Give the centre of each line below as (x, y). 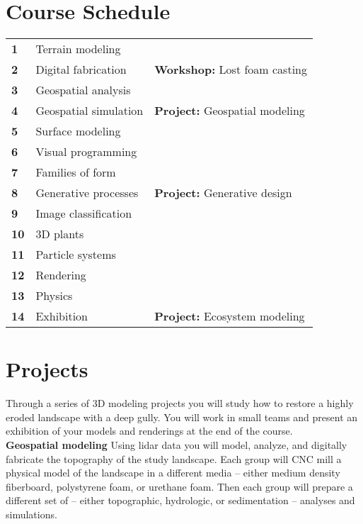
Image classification (84, 213)
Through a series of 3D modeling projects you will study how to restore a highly (180, 403)
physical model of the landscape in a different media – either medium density (173, 473)
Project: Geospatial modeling (230, 111)
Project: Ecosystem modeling (230, 316)
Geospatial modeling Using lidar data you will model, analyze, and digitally (177, 445)
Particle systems (76, 255)
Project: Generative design (223, 193)
